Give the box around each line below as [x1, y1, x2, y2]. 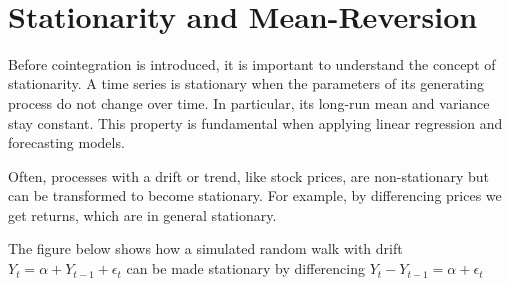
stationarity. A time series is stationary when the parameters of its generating [8, 73, 484, 94]
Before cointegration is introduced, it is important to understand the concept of [8, 53, 496, 74]
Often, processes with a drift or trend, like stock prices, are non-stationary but [8, 165, 490, 186]
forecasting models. [8, 132, 125, 153]
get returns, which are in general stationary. [8, 204, 277, 225]
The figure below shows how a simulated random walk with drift [8, 238, 403, 259]
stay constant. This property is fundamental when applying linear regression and [8, 112, 503, 133]
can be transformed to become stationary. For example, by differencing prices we [8, 185, 502, 206]
